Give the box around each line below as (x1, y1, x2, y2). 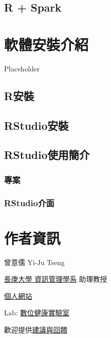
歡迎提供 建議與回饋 (4, 324, 67, 335)
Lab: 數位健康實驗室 (4, 307, 70, 318)
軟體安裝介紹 (4, 34, 89, 54)
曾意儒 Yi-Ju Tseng (4, 257, 65, 267)
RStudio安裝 (4, 117, 69, 133)
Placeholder (4, 63, 40, 73)
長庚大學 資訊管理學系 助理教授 (4, 274, 107, 284)
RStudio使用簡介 (4, 147, 90, 162)
